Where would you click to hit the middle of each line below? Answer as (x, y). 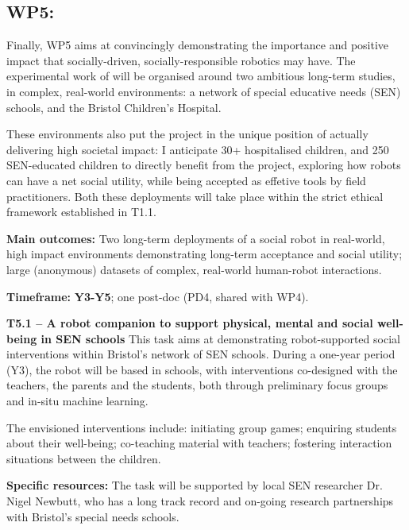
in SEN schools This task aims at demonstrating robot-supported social (220, 338)
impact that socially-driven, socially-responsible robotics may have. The (181, 60)
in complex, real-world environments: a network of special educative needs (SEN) (204, 91)
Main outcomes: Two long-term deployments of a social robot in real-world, (196, 238)
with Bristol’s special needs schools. (93, 516)
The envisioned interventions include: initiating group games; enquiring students (202, 427)
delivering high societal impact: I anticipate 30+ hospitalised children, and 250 (198, 149)
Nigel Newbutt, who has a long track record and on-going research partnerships (200, 501)
